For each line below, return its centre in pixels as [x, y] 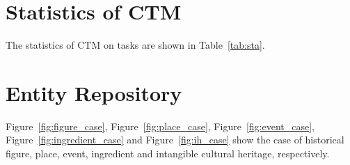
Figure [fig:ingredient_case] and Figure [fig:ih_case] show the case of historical [175, 140]
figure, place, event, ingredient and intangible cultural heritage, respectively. [168, 154]
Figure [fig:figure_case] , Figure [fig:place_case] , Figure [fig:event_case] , [160, 126]
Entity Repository [94, 92]
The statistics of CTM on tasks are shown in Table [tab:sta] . [135, 45]
